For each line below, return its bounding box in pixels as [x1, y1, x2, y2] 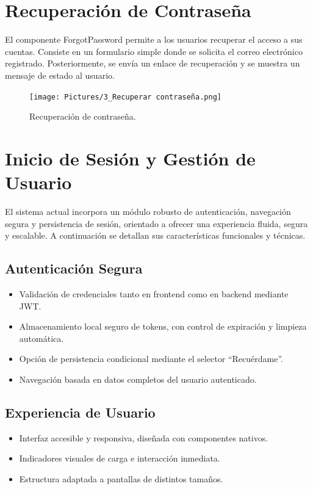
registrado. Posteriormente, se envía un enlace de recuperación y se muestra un [5, 57, 300, 70]
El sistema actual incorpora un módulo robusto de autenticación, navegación [5, 205, 291, 218]
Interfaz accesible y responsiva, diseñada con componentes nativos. [19, 431, 268, 444]
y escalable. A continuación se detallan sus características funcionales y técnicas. [5, 229, 306, 242]
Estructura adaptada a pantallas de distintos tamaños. [19, 473, 223, 485]
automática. [19, 331, 64, 344]
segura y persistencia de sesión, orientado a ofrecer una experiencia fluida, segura [5, 217, 308, 230]
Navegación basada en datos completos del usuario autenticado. [19, 373, 257, 386]
